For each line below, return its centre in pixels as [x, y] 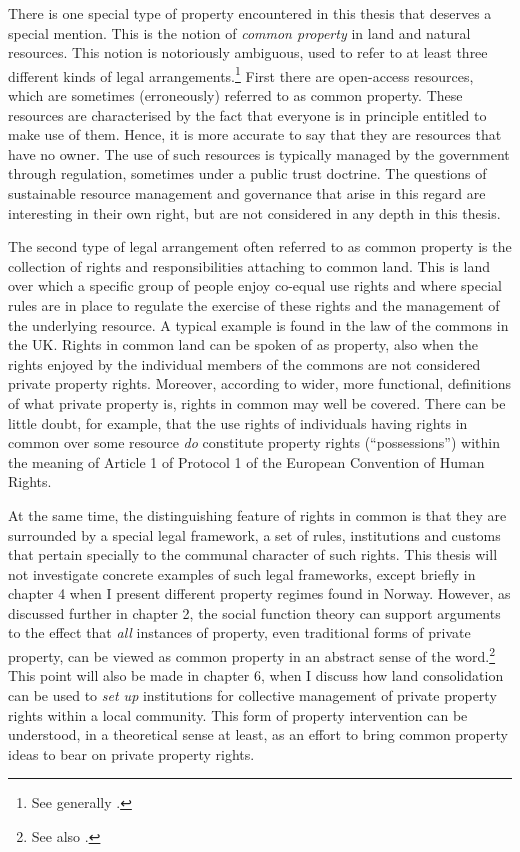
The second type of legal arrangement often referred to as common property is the [260, 246]
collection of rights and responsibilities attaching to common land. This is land [249, 265]
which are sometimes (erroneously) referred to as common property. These [235, 95]
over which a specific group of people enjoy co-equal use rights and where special [255, 285]
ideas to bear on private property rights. [131, 753]
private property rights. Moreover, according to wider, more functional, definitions [260, 383]
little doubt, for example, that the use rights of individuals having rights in [238, 422]
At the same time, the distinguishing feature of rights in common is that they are [257, 514]
